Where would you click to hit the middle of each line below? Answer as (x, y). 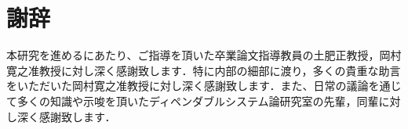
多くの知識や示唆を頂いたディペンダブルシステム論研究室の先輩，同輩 (198, 100)
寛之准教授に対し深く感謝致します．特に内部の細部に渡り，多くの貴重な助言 (204, 70)
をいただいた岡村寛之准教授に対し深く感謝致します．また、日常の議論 (188, 86)
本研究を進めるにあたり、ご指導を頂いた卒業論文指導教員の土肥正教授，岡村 (204, 55)
